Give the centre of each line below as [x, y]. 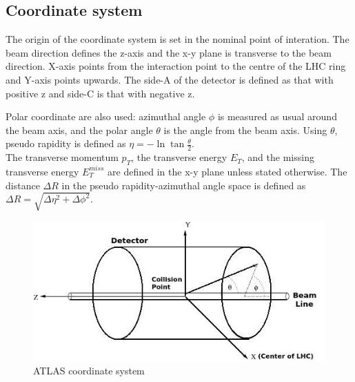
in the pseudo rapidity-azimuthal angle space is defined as [184, 185]
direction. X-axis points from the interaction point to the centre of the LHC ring [176, 66]
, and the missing [278, 157]
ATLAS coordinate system [89, 371]
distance [23, 185]
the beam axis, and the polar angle [79, 130]
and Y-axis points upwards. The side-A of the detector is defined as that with [170, 79]
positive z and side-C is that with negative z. [100, 93]
